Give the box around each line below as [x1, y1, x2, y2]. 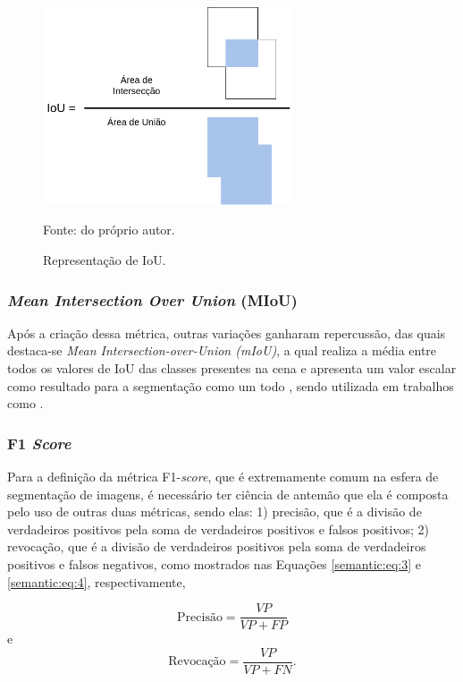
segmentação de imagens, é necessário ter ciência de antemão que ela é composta [7, 484, 449, 503]
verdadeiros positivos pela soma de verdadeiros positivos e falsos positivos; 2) [7, 519, 429, 538]
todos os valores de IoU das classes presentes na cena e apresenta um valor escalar [7, 358, 457, 377]
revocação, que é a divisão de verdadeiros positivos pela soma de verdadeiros [7, 537, 426, 556]
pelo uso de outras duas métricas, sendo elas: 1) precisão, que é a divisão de [7, 502, 422, 521]
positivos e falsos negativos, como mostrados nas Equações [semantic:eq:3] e [7, 554, 421, 573]
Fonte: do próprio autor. [43, 220, 175, 239]
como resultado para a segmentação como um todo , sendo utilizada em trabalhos [7, 376, 454, 395]
